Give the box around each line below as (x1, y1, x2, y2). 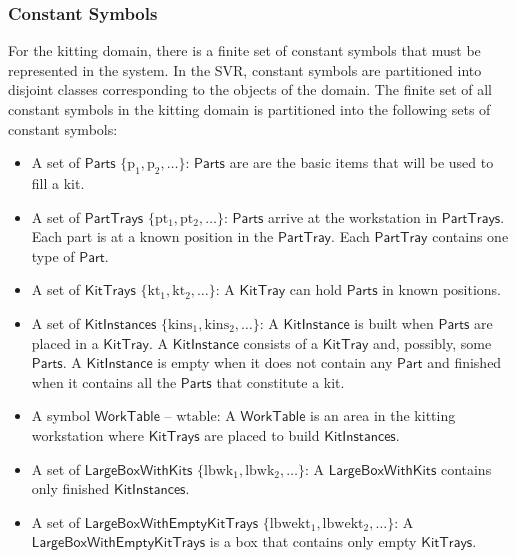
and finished (427, 352, 502, 373)
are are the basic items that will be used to (229, 152, 494, 173)
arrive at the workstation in (268, 206, 438, 227)
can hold (289, 279, 342, 300)
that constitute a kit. (216, 371, 345, 392)
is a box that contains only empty (209, 531, 417, 552)
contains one (432, 226, 509, 247)
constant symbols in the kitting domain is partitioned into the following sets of (8, 99, 491, 119)
